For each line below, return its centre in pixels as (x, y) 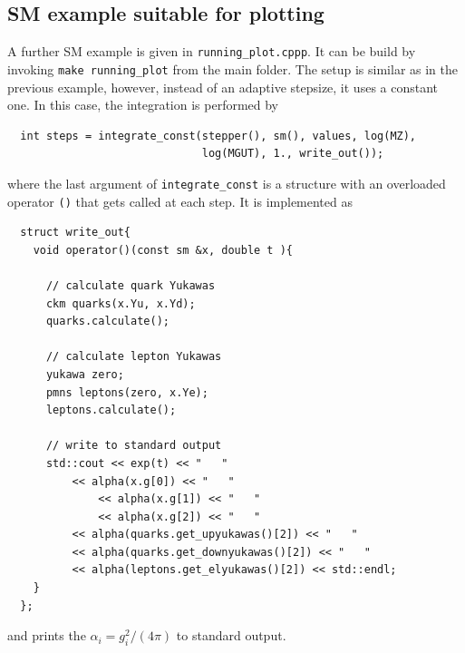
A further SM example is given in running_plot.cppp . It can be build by (212, 51)
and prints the (47, 635)
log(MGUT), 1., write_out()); (293, 154)
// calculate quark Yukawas (131, 285)
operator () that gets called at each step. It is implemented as (180, 201)
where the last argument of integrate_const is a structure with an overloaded (227, 183)
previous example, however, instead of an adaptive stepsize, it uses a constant (223, 87)
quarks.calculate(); (107, 322)
